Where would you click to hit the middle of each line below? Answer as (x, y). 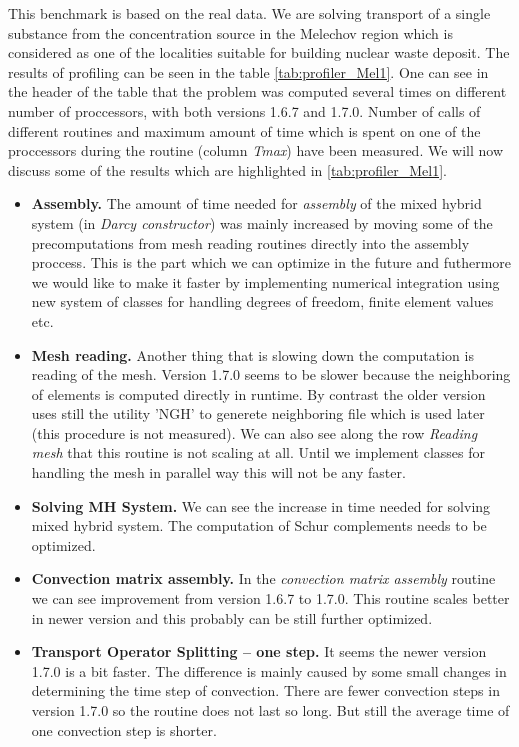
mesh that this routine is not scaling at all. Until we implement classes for (258, 452)
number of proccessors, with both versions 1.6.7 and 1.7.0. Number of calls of (244, 110)
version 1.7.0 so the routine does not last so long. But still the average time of (270, 710)
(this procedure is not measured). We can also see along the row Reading (254, 432)
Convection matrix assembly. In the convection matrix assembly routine (263, 578)
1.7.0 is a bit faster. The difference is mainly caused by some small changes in (269, 670)
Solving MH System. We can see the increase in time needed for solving (261, 505)
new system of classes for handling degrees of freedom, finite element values (262, 301)
